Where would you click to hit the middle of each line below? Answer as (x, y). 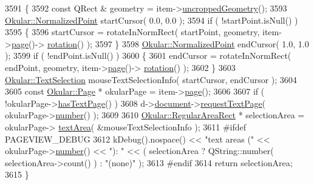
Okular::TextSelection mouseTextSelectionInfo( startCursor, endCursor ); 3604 (151, 79)
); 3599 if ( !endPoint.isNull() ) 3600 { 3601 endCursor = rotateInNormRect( (148, 55)
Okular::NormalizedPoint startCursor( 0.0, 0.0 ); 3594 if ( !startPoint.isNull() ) (152, 20)
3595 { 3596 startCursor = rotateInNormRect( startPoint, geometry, (132, 32)
